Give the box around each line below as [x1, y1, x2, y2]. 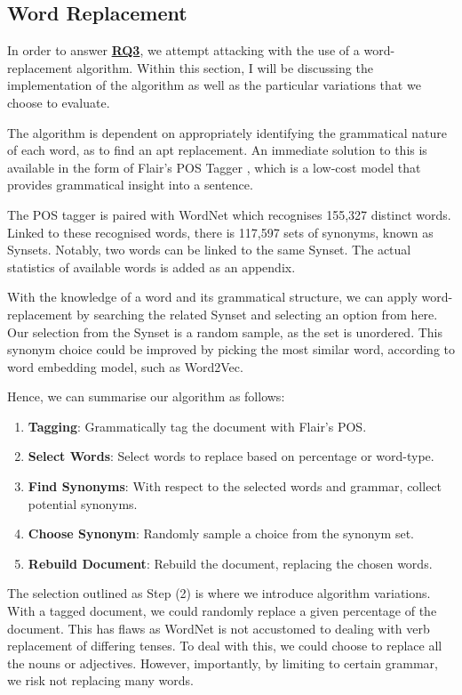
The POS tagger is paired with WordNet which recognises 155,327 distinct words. [7, 205, 451, 223]
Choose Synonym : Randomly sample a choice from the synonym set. [28, 524, 414, 543]
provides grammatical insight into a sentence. [7, 175, 253, 194]
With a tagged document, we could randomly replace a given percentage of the [7, 602, 437, 620]
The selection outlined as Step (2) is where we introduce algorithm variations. [7, 584, 431, 602]
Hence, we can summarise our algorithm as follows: [7, 387, 285, 406]
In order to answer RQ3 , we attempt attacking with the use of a [7, 41, 360, 60]
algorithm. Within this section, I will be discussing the [76, 58, 373, 77]
